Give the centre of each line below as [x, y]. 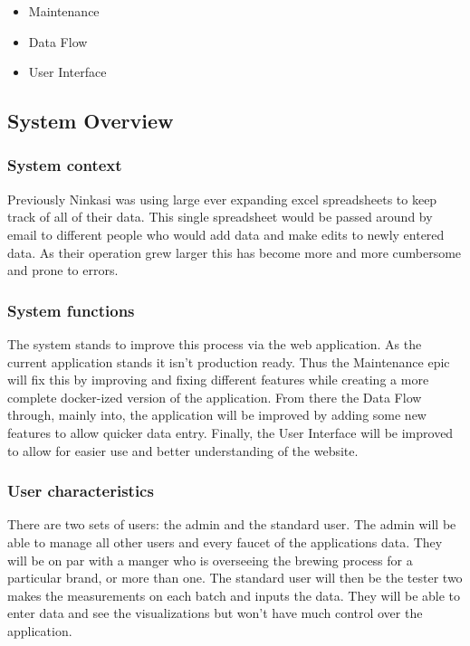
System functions [71, 310]
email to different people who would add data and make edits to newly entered [226, 234]
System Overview [91, 121]
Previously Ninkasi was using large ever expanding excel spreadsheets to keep [222, 199]
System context [65, 165]
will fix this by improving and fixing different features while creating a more [218, 380]
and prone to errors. [63, 270]
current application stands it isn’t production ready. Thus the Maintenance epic [229, 361]
